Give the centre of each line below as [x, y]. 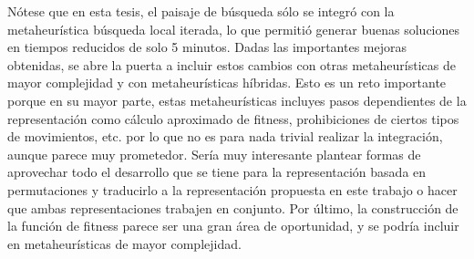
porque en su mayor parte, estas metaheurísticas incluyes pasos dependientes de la [237, 100]
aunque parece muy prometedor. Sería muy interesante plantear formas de [214, 154]
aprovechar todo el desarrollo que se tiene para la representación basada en [217, 172]
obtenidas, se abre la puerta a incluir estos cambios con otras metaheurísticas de [232, 64]
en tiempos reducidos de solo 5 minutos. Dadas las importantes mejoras [207, 47]
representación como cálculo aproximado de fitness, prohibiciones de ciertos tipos [233, 118]
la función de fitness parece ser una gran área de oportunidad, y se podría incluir [233, 226]
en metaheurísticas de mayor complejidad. [124, 243]
